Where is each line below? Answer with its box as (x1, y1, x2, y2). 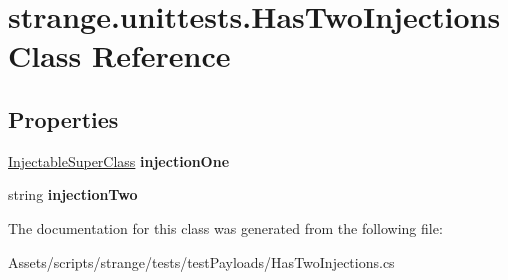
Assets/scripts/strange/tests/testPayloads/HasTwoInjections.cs (8, 251, 395, 272)
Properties (8, 103, 119, 134)
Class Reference (8, 35, 231, 76)
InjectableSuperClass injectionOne (8, 150, 230, 171)
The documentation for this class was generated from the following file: (8, 217, 443, 238)
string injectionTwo (8, 184, 138, 205)
